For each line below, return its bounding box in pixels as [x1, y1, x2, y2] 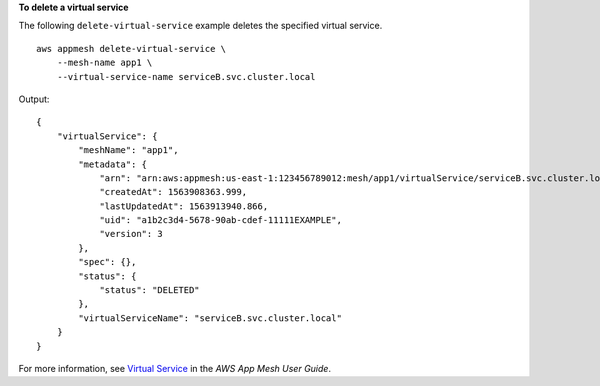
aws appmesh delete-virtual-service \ [36, 43, 227, 54]
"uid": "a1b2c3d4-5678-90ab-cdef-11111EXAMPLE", [99, 215, 342, 226]
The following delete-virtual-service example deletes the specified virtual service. [18, 20, 383, 32]
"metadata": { [78, 158, 148, 170]
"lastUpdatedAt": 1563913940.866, [99, 200, 269, 212]
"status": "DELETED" [99, 285, 200, 296]
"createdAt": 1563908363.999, [99, 186, 248, 198]
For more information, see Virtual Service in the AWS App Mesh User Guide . [18, 362, 332, 374]
